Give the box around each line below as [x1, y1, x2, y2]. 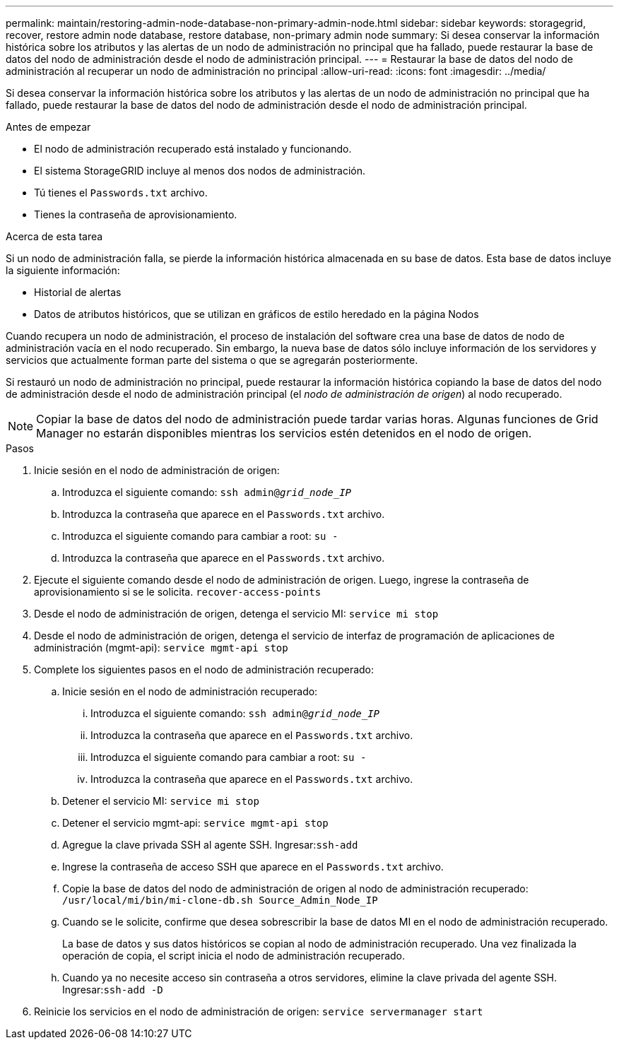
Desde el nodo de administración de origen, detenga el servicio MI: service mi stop [34, 608, 439, 620]
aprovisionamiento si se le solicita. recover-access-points [34, 586, 322, 598]
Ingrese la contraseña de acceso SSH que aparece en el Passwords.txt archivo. [62, 861, 444, 873]
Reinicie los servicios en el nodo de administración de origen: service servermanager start [34, 1005, 483, 1017]
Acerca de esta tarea [6, 230, 103, 242]
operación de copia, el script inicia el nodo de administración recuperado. [62, 950, 406, 962]
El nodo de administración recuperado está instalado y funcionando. [34, 143, 352, 155]
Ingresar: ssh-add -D [62, 984, 163, 996]
